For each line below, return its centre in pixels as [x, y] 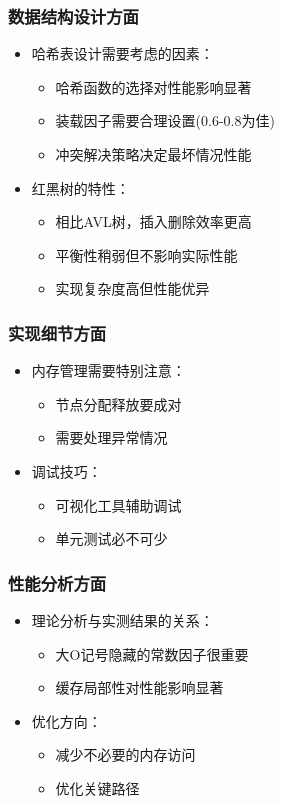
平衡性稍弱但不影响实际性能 [146, 254]
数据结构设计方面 [73, 15]
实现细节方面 [57, 332]
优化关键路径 [97, 787]
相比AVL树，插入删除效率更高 [153, 221]
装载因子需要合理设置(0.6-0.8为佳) [165, 120]
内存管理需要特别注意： [108, 370]
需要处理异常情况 [111, 437]
